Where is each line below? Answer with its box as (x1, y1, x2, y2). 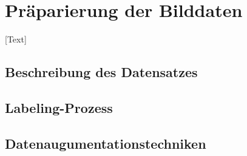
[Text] (5, 33, 27, 46)
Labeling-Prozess (5, 98, 113, 117)
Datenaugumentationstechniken (5, 134, 206, 152)
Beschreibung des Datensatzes (5, 63, 198, 81)
